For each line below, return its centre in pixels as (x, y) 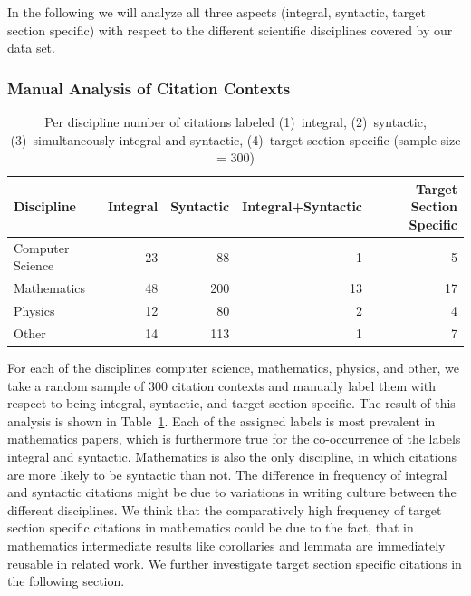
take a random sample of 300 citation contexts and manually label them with (222, 385)
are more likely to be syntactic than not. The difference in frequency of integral (227, 474)
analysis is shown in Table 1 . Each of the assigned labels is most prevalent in (221, 420)
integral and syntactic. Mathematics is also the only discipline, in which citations (232, 456)
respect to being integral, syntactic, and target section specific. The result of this (231, 403)
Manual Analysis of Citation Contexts (149, 88)
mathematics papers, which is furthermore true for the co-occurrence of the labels (234, 439)
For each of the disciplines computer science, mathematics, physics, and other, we (233, 368)
